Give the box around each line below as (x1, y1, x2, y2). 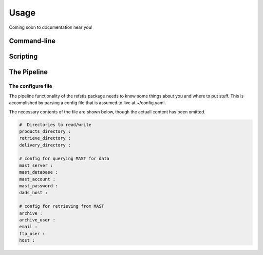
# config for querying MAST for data (19, 156, 110, 162)
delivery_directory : (19, 142, 71, 148)
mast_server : (19, 163, 53, 168)
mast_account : (19, 176, 56, 182)
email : (19, 224, 38, 230)
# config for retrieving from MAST (19, 203, 104, 209)
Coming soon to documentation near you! (9, 24, 93, 30)
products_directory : (19, 128, 71, 134)
